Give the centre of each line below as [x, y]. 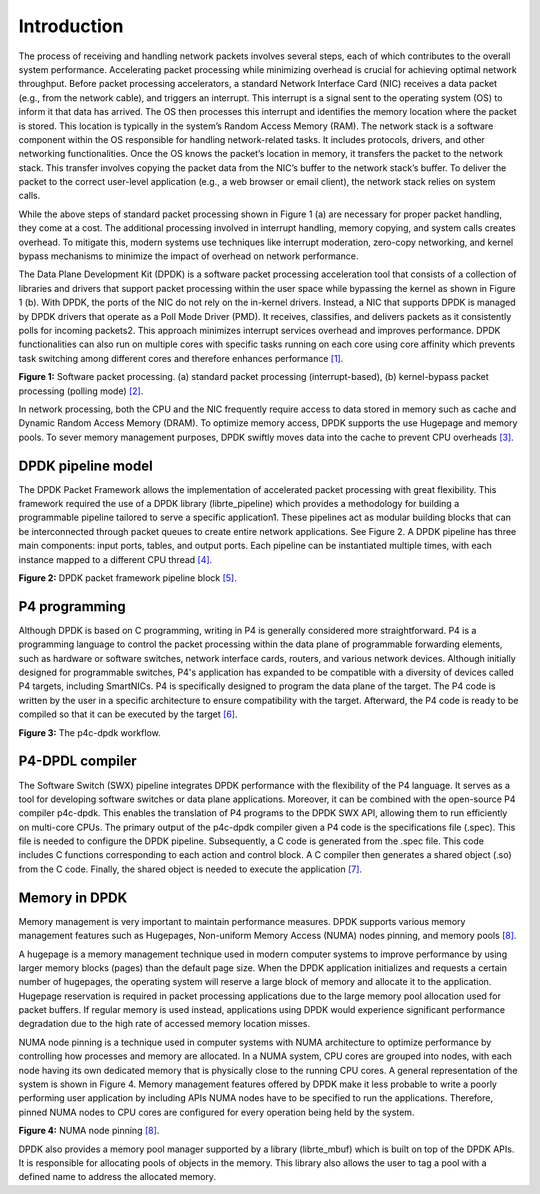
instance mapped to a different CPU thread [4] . [115, 559]
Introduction [71, 26]
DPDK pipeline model [86, 465]
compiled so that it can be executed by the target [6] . [128, 714]
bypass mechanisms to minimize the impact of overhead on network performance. [188, 256]
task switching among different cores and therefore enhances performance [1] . [181, 358]
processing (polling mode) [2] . [81, 391]
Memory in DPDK [73, 897]
